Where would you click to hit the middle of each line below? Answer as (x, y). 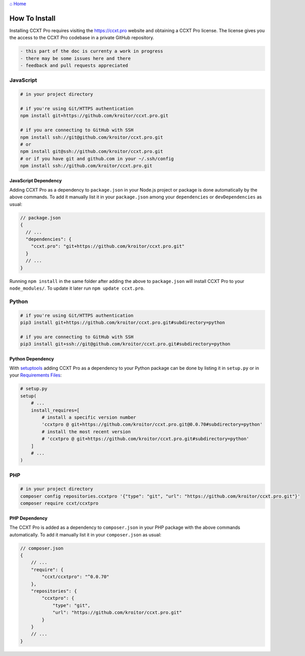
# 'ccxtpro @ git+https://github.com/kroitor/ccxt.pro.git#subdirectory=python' (146, 439)
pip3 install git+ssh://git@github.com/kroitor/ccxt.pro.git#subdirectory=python (125, 344)
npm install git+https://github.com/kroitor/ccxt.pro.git (94, 116)
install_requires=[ (55, 410)
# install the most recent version (86, 431)
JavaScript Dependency (36, 180)
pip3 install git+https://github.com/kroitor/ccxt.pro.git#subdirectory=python (123, 322)
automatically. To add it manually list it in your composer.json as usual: (86, 534)
